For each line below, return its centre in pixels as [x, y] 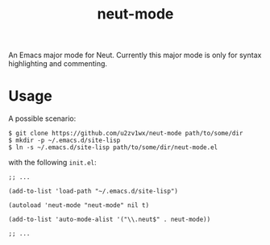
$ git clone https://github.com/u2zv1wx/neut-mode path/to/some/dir [126, 134]
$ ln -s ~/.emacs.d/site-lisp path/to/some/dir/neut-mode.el [113, 147]
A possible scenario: [42, 118]
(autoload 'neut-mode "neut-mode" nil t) [79, 206]
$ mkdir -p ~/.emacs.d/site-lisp [64, 141]
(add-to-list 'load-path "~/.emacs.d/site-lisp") [93, 191]
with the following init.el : [52, 163]
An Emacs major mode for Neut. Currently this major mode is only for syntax [135, 55]
